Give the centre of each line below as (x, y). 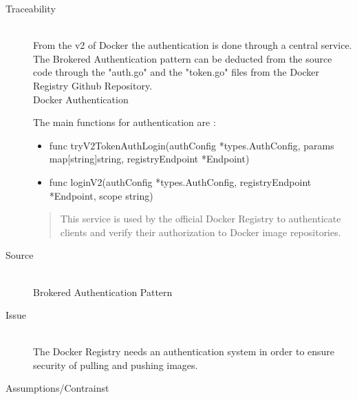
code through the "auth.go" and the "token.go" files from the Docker (176, 72)
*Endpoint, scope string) (101, 195)
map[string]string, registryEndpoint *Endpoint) (149, 159)
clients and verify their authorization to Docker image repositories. (201, 232)
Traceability (31, 8)
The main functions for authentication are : (125, 122)
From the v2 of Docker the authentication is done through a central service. (193, 45)
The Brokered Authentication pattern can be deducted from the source (183, 58)
